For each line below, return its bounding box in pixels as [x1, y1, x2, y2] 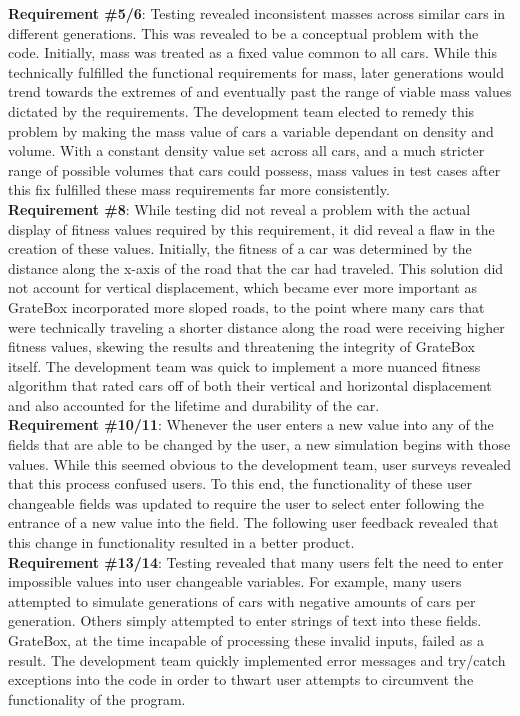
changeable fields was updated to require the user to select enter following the [8, 492, 485, 513]
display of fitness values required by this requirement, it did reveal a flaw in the [8, 218, 495, 239]
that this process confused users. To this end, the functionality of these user [8, 473, 472, 494]
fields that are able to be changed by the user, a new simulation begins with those [8, 434, 511, 455]
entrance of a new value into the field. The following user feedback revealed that [8, 512, 499, 533]
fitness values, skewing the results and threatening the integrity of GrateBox [8, 336, 475, 357]
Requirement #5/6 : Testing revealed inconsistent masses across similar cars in [8, 3, 506, 23]
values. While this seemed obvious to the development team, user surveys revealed [8, 453, 512, 474]
